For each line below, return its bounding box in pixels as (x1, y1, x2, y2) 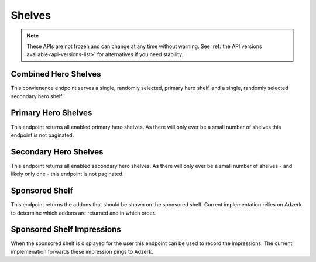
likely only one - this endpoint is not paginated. (11, 170, 124, 178)
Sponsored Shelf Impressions (11, 225, 121, 235)
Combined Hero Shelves (11, 69, 102, 79)
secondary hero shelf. (11, 92, 64, 99)
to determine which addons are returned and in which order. (11, 209, 156, 216)
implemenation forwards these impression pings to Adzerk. (11, 248, 153, 255)
